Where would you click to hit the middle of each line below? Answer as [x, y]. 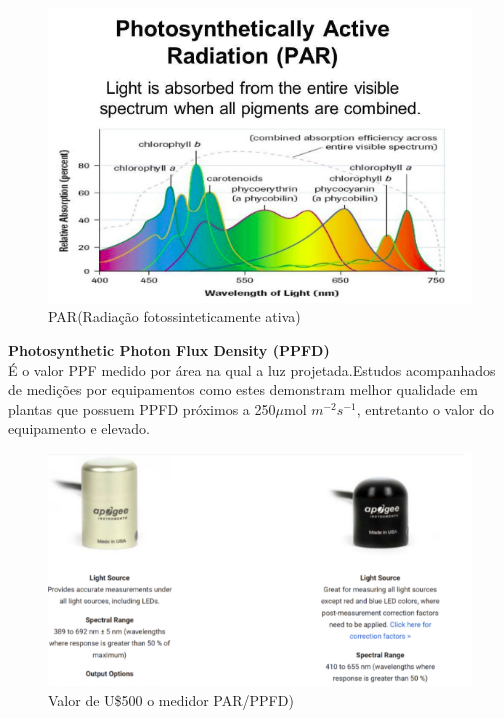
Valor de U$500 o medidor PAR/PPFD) [171, 700]
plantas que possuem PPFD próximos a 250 [142, 408]
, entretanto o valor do [425, 408]
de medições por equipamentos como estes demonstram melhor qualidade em [243, 389]
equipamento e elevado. [79, 428]
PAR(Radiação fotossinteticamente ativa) [174, 316]
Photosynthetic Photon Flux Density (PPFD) [169, 349]
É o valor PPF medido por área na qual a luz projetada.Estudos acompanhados [252, 369]
